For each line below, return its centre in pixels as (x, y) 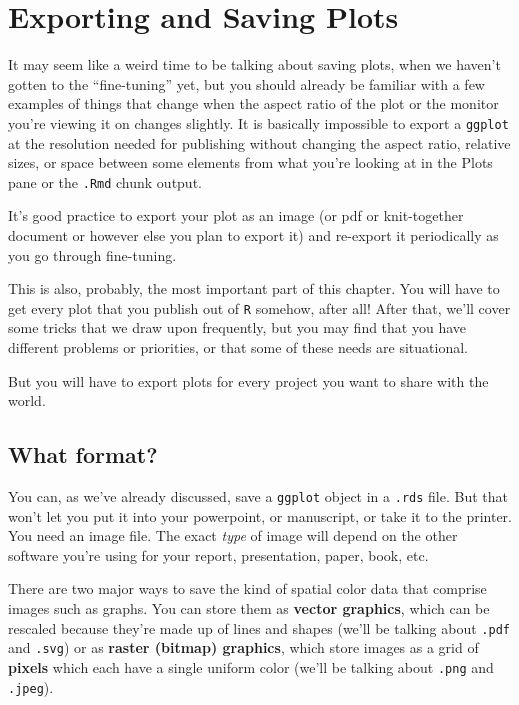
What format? (83, 454)
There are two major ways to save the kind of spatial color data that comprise (247, 588)
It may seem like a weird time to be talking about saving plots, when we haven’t (254, 64)
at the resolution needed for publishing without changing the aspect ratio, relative (259, 142)
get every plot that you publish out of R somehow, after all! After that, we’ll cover (259, 307)
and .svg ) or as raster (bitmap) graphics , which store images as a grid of (243, 647)
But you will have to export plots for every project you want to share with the (248, 380)
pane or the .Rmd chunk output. (105, 181)
